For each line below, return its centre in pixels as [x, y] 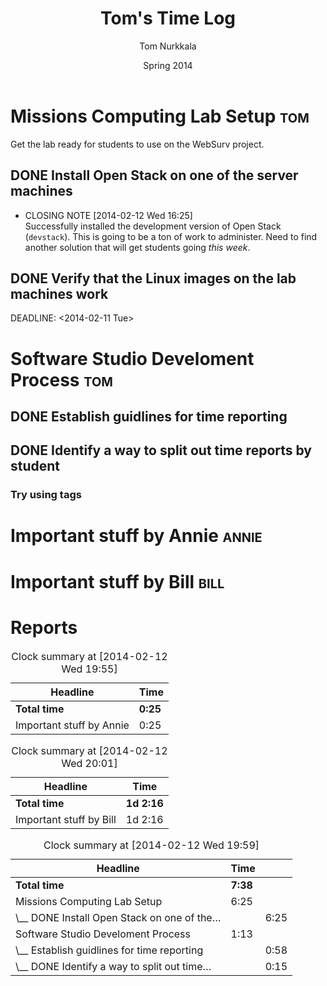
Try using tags [46, 495]
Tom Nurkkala [168, 46]
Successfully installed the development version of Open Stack [153, 226]
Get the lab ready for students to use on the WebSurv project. [137, 144]
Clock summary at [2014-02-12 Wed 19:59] [151, 845]
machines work [59, 293]
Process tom [61, 379]
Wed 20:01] [89, 763]
